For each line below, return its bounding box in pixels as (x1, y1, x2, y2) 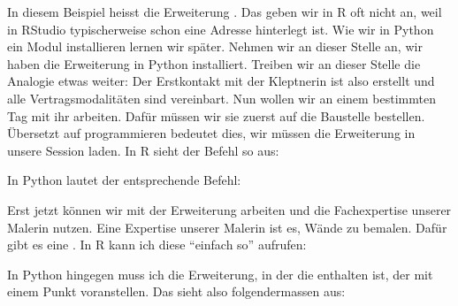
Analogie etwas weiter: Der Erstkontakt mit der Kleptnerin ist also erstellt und (7, 72, 435, 90)
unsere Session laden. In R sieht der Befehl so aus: (7, 141, 279, 159)
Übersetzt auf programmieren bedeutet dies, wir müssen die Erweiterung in (7, 124, 416, 142)
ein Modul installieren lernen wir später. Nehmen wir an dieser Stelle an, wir (7, 37, 423, 56)
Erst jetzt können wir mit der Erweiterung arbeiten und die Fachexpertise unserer (7, 200, 452, 218)
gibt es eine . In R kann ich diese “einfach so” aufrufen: (7, 235, 307, 254)
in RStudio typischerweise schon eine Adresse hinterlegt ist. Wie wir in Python (7, 19, 434, 38)
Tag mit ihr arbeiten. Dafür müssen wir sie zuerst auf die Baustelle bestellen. (7, 106, 425, 125)
